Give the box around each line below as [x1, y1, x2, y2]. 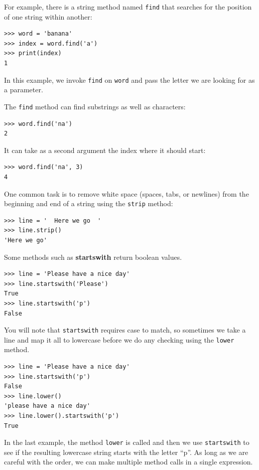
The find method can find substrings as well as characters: [4, 101, 186, 111]
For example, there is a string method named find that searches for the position [4, 2, 252, 12]
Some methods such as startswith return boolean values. [4, 251, 182, 262]
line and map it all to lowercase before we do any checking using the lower [4, 334, 234, 345]
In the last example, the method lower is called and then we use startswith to [4, 437, 249, 447]
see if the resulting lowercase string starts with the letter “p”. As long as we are [4, 446, 248, 457]
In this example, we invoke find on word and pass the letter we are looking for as [4, 74, 255, 85]
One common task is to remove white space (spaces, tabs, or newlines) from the [4, 188, 249, 199]
